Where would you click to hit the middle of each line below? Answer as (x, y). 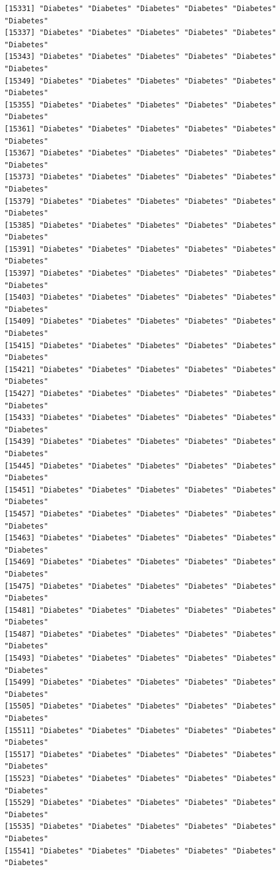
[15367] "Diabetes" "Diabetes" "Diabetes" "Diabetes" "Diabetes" (140, 153)
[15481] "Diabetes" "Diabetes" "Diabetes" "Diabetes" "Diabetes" (140, 610)
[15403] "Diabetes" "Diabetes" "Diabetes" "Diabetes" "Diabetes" (140, 297)
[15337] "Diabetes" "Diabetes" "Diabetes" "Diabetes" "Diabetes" (140, 33)
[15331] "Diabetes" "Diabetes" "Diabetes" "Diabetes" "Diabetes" (140, 9)
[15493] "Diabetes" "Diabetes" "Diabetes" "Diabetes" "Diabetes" (140, 658)
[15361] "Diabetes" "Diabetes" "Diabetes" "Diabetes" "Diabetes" (140, 129)
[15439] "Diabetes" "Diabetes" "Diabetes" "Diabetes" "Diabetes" (140, 442)
